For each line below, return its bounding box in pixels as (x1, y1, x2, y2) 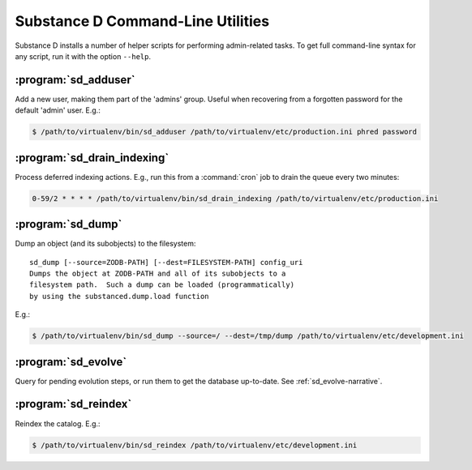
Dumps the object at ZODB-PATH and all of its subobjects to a (29, 268, 286, 278)
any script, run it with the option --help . (15, 51, 152, 61)
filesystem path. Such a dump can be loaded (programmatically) (29, 280, 295, 289)
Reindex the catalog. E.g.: (15, 418, 101, 429)
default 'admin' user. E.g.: (15, 105, 101, 115)
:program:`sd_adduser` (15, 73, 135, 87)
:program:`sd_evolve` (15, 355, 127, 369)
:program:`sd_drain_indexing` (15, 151, 169, 164)
